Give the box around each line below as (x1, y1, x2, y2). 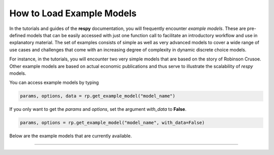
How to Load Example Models (9, 8, 137, 19)
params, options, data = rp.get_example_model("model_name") (20, 93, 176, 99)
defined (9, 32, 26, 38)
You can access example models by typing (9, 79, 99, 86)
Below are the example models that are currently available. (9, 133, 132, 139)
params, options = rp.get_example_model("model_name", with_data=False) (20, 120, 205, 126)
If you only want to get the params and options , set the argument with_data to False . (9, 106, 187, 112)
